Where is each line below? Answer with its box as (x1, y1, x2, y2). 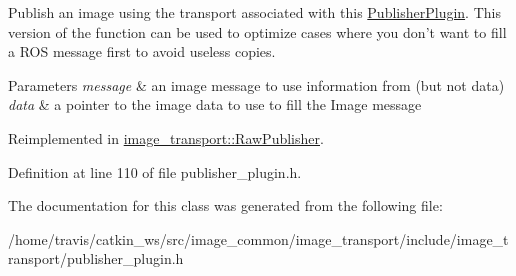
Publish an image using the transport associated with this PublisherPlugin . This (8, 2, 501, 22)
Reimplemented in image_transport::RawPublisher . (8, 127, 324, 148)
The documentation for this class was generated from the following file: (8, 195, 443, 216)
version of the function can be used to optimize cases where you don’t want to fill (8, 21, 507, 42)
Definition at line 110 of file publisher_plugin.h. (8, 161, 302, 182)
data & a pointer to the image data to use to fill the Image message (8, 94, 422, 115)
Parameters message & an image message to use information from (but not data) (8, 74, 505, 95)
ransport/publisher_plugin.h (8, 248, 184, 269)
